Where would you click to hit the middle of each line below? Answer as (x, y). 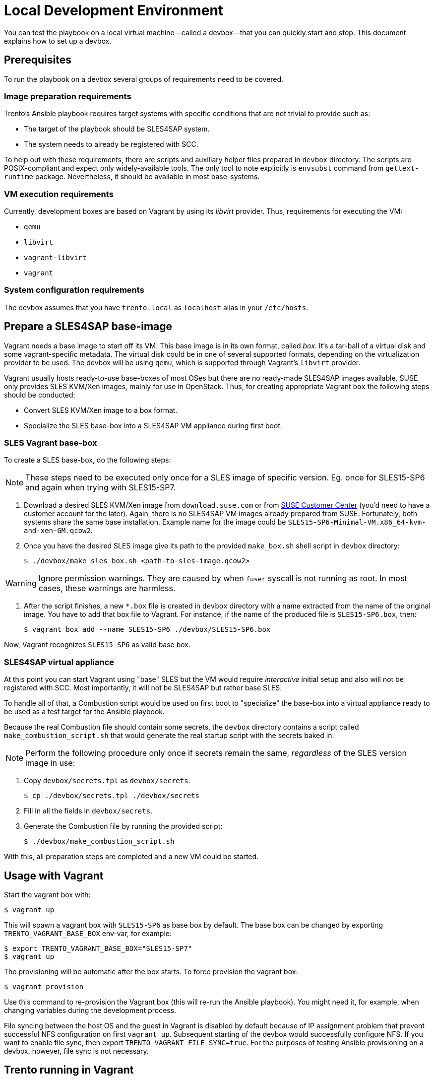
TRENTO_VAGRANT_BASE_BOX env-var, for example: (88, 934)
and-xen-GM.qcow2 (57, 531)
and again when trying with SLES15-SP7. (101, 488)
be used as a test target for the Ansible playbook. (85, 712)
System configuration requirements (74, 290)
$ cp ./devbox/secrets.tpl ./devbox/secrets (112, 796)
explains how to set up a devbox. (58, 41)
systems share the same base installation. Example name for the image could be (155, 522)
